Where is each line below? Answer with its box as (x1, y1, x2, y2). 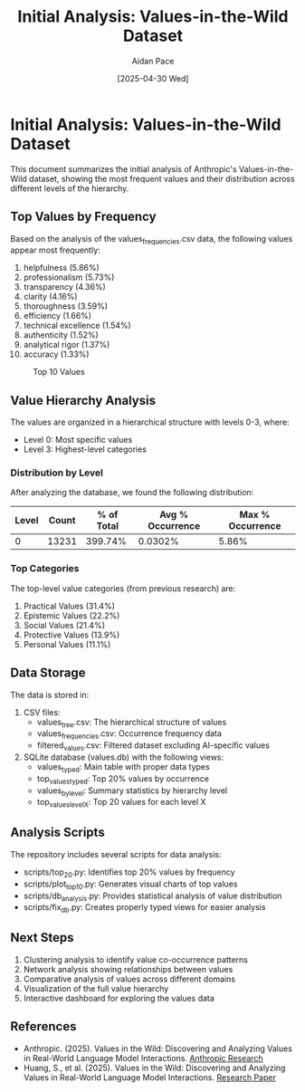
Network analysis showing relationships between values (23, 963, 234, 974)
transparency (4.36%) (23, 282, 107, 292)
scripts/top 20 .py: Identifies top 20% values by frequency (23, 867, 235, 879)
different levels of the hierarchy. (10, 183, 129, 194)
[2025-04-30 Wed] (117, 72, 189, 83)
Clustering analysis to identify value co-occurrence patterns (23, 953, 248, 965)
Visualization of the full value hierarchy (23, 982, 169, 993)
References (10, 1019, 77, 1034)
